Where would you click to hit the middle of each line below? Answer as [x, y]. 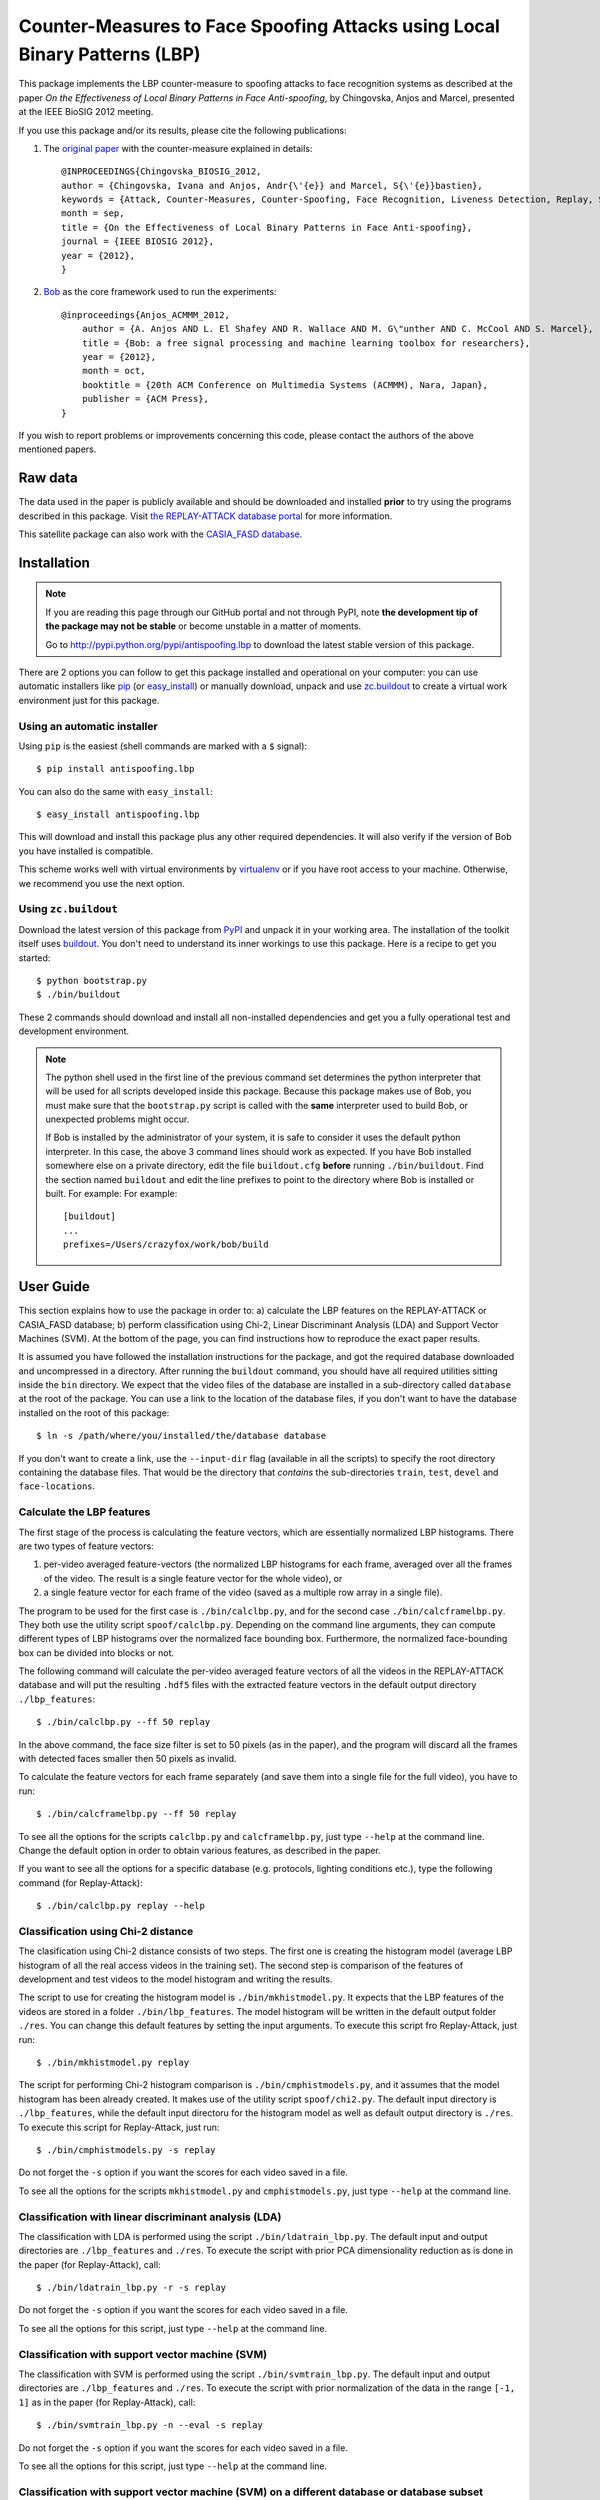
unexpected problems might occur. [117, 1119]
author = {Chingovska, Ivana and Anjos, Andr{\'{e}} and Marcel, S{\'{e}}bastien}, [272, 185]
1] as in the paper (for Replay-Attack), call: [107, 2402]
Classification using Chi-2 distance [106, 1931]
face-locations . [57, 1486]
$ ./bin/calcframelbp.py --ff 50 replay [136, 1814]
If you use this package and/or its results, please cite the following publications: [182, 130]
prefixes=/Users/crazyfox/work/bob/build [166, 1244]
